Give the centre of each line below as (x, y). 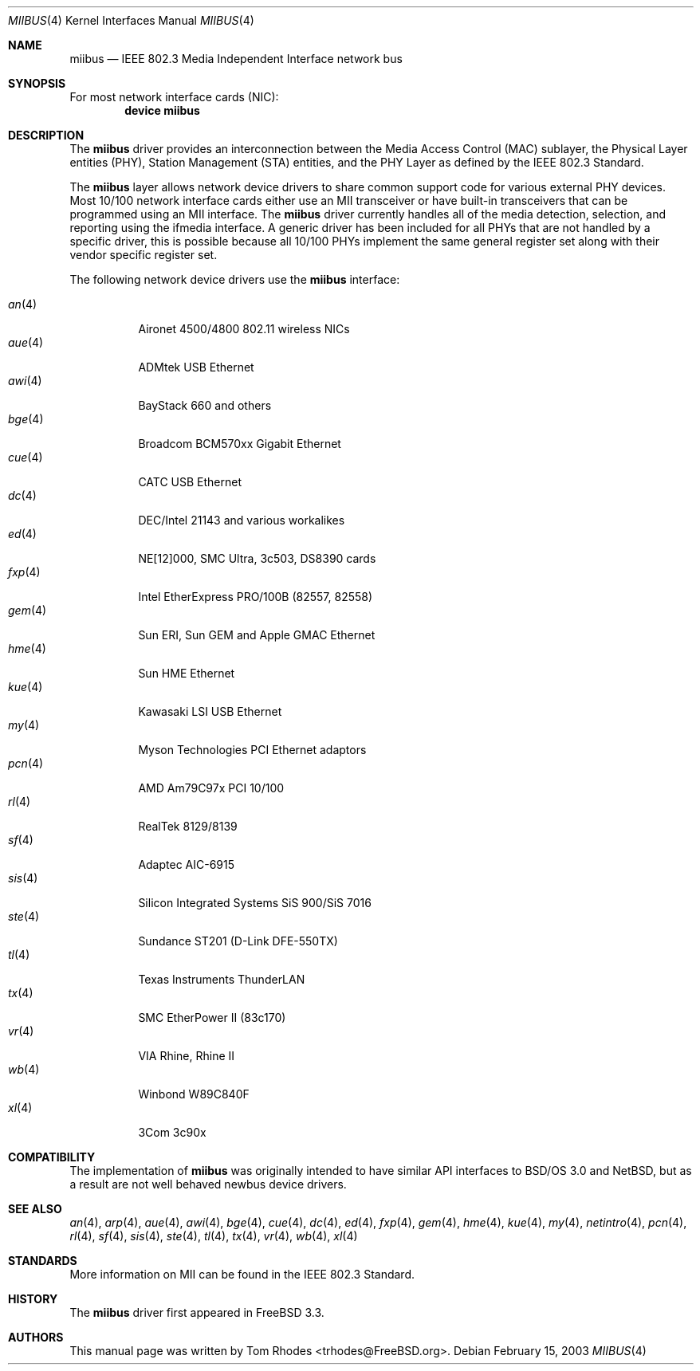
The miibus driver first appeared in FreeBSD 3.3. (197, 1312)
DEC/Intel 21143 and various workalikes (242, 520)
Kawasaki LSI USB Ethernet (210, 711)
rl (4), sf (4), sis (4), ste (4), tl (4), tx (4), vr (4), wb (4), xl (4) (214, 1236)
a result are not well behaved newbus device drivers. (208, 1184)
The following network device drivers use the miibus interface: (235, 279)
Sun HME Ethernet (187, 673)
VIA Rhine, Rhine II (187, 1056)
